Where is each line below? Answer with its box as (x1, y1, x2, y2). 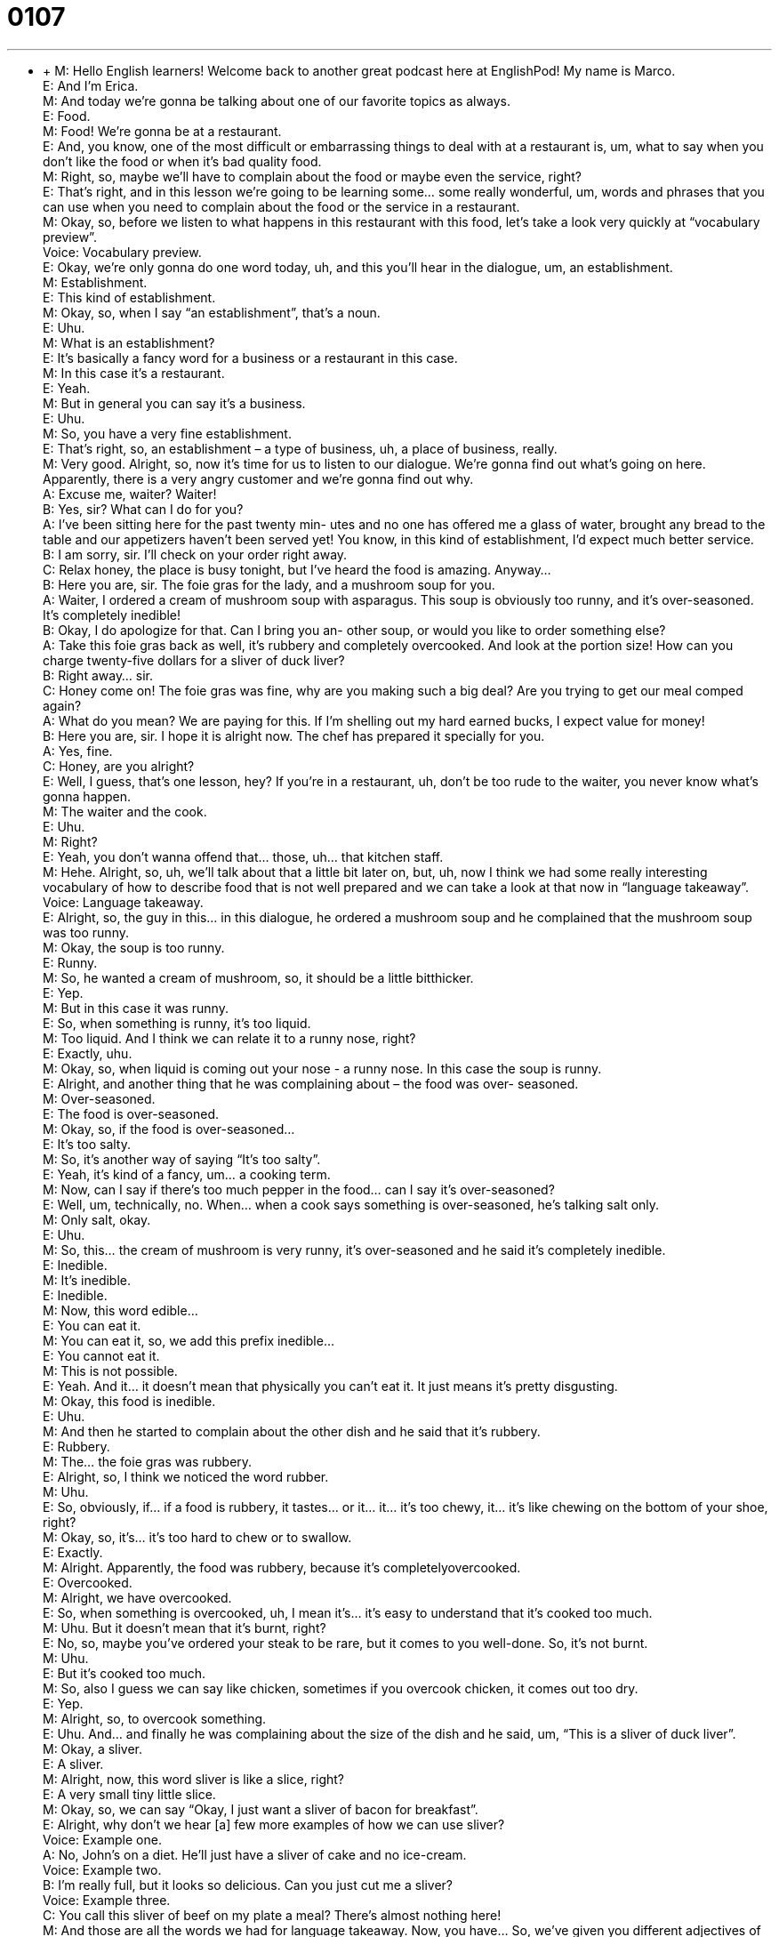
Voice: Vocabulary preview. (43, 244, 202, 260)
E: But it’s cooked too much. (43, 1665, 206, 1681)
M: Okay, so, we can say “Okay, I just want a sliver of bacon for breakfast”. (43, 1801, 478, 1817)
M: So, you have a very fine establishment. (43, 425, 292, 441)
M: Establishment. (43, 274, 148, 290)
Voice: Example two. (43, 1861, 162, 1877)
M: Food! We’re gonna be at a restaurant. (43, 123, 282, 139)
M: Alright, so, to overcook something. (43, 1710, 267, 1726)
